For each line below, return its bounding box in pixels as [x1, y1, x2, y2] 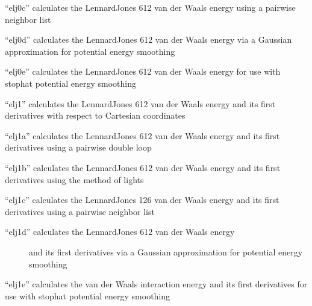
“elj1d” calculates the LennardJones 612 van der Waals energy [5, 225, 235, 238]
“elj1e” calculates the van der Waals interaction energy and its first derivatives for [5, 278, 308, 290]
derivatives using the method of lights [5, 173, 144, 186]
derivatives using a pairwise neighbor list [5, 205, 155, 217]
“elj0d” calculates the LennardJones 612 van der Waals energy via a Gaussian [5, 33, 292, 46]
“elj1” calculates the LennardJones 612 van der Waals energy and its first [5, 97, 276, 110]
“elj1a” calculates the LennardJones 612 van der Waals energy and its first [5, 129, 280, 142]
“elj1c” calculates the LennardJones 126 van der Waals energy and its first [5, 193, 279, 206]
